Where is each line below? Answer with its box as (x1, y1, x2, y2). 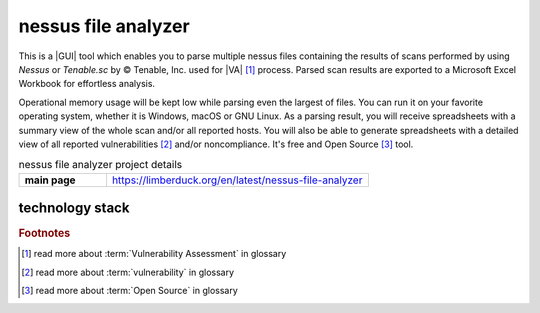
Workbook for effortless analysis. (18, 78, 155, 90)
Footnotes (18, 226, 71, 240)
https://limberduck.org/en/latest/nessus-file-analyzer (111, 173, 363, 187)
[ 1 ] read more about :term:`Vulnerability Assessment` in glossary (21, 248, 287, 260)
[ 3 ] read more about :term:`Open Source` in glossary (21, 285, 239, 297)
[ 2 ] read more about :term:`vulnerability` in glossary (21, 266, 235, 278)
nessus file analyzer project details (18, 158, 183, 172)
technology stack (18, 200, 130, 217)
